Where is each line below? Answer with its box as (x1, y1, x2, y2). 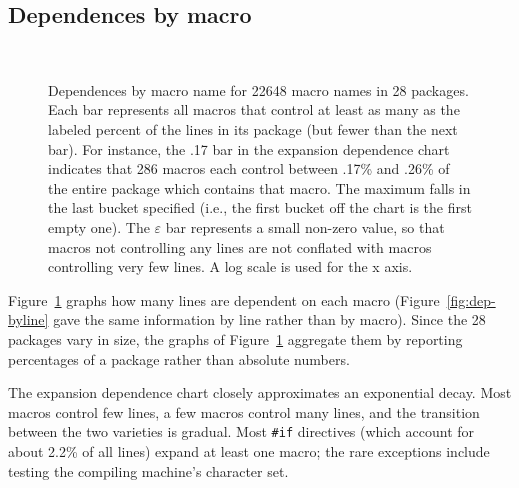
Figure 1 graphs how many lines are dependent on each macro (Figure (8, 289, 440, 310)
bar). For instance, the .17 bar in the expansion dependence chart (48, 138, 450, 159)
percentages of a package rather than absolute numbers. (8, 348, 350, 369)
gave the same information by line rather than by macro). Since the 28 (53, 309, 486, 330)
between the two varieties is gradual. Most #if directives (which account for (8, 421, 475, 442)
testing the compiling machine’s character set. (8, 460, 289, 481)
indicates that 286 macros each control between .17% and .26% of (48, 158, 450, 179)
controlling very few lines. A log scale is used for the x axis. (48, 256, 413, 277)
